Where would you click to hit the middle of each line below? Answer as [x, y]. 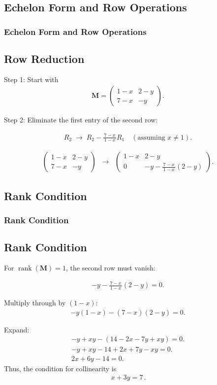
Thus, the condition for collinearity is [60, 368]
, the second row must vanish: [110, 268]
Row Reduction [44, 59]
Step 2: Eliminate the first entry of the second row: [81, 120]
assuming [151, 137]
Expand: [17, 329]
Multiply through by [35, 303]
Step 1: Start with [31, 79]
